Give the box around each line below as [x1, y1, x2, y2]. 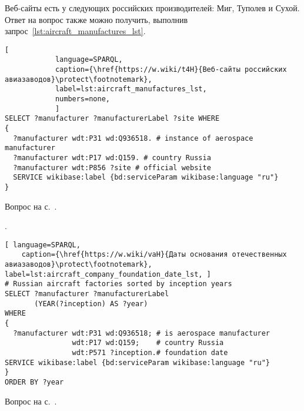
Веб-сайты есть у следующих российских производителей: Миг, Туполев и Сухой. [5, 2, 300, 14]
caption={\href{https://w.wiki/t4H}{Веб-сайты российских [55, 65, 287, 74]
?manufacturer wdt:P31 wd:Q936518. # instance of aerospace [13, 134, 253, 142]
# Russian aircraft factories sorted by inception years [5, 280, 232, 289]
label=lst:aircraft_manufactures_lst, [55, 85, 207, 94]
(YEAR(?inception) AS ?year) [34, 299, 148, 308]
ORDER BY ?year [5, 378, 64, 386]
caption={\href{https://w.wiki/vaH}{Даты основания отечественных [21, 250, 287, 259]
